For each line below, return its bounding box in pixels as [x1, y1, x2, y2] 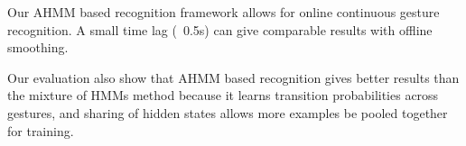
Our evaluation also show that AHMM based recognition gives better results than [7, 68, 460, 87]
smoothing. [7, 38, 69, 57]
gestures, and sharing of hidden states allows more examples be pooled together [7, 103, 448, 122]
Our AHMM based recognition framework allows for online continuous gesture [7, 3, 440, 21]
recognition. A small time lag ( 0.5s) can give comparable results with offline [7, 20, 433, 39]
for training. [7, 121, 74, 140]
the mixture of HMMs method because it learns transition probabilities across [7, 86, 439, 105]
